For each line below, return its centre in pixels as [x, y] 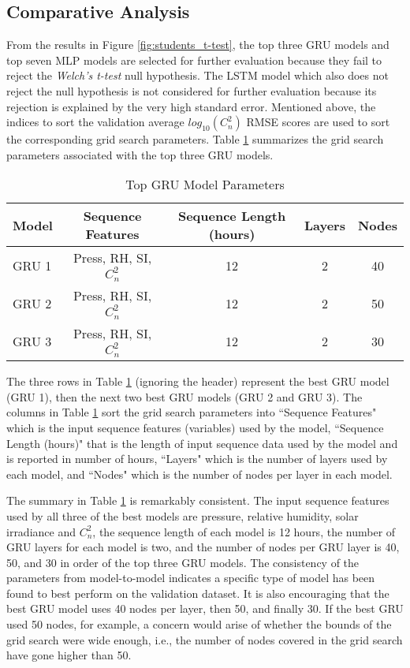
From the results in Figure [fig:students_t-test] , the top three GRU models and [198, 45]
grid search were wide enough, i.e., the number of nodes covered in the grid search [205, 639]
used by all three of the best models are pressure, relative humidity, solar [183, 515]
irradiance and [41, 531]
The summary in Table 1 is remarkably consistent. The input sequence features [198, 500]
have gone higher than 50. [69, 655]
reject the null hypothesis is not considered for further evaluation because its [192, 90]
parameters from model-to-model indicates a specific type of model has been [191, 578]
